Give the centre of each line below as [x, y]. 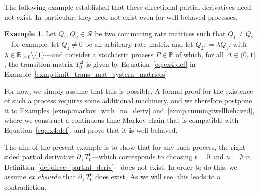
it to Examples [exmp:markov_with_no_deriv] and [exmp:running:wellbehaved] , [129, 110]
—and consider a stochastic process [99, 54]
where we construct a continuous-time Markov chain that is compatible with [121, 120]
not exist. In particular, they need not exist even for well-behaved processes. [121, 16]
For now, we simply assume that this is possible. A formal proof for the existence [129, 90]
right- [239, 147]
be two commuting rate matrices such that [160, 33]
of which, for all [200, 54]
